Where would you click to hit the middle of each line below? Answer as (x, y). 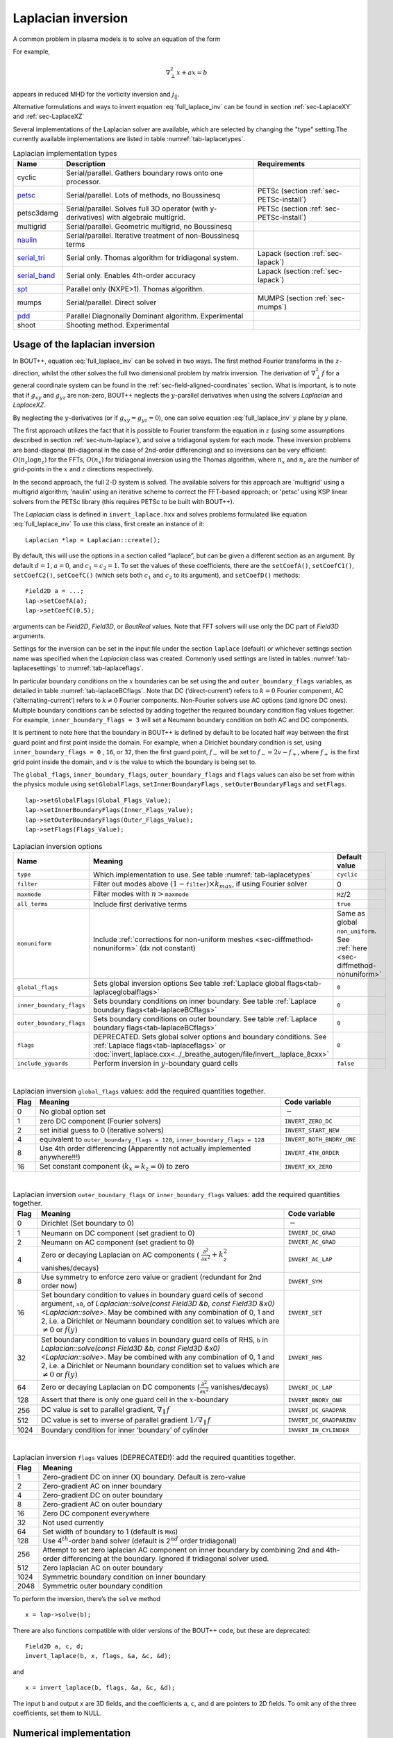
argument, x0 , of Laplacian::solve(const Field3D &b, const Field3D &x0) (158, 1303)
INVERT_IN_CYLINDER (319, 1430)
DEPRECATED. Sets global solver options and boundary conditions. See (210, 1037)
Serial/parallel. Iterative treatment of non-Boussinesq (153, 235)
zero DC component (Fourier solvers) (100, 1121)
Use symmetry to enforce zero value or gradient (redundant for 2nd (151, 1277)
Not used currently (73, 1522)
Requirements (281, 163)
